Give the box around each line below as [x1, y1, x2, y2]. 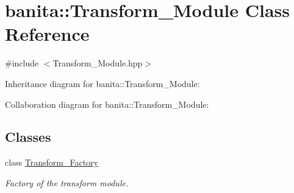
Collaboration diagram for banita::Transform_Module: [5, 97, 209, 110]
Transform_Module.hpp [52, 57, 143, 69]
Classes [5, 127, 51, 146]
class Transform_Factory [5, 156, 99, 169]
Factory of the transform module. [5, 176, 129, 189]
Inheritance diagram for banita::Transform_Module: [5, 77, 200, 89]
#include [5, 57, 39, 69]
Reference [5, 21, 90, 46]
